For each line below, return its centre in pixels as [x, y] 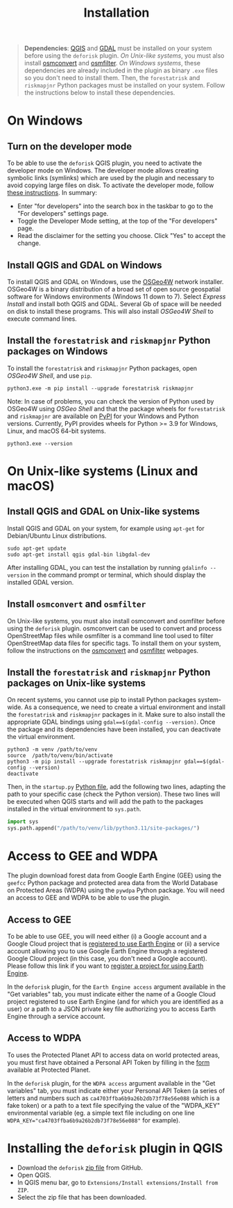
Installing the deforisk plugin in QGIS [115, 1148]
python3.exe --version [40, 443]
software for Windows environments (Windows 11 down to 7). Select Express [116, 296]
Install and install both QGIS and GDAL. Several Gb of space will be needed [114, 304]
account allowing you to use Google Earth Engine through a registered [107, 951]
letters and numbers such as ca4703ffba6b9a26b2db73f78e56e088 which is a [114, 1098]
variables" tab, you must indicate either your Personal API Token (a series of [116, 1090]
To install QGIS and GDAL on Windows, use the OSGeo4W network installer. [115, 282]
